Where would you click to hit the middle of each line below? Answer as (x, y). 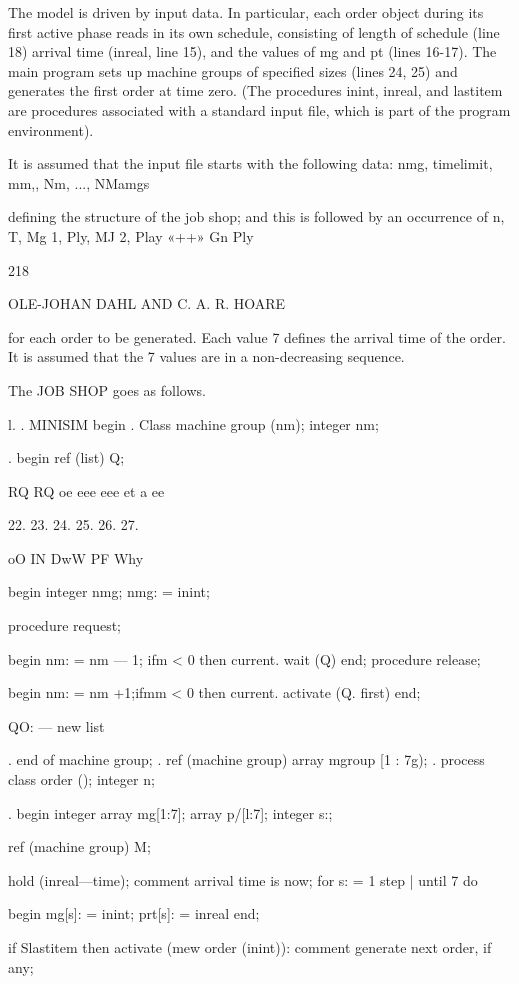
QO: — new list (56, 725)
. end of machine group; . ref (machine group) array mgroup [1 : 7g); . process (246, 759)
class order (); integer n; (81, 779)
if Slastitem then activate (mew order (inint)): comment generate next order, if (250, 947)
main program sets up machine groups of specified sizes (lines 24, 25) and (233, 70)
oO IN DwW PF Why (76, 557)
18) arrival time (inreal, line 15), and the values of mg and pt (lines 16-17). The (252, 51)
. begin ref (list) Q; (66, 457)
